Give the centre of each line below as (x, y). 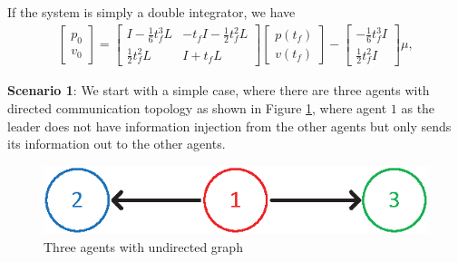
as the (418, 107)
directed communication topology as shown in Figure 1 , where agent (197, 107)
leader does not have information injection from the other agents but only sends (229, 126)
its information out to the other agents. (117, 144)
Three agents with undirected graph (143, 246)
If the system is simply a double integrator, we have (151, 12)
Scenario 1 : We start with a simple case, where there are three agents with (219, 90)
